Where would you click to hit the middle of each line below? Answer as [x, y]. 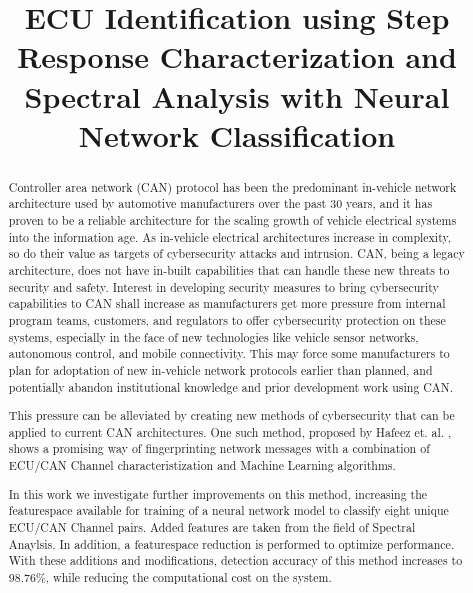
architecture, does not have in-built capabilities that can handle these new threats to [229, 270]
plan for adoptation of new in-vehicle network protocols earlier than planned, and [220, 369]
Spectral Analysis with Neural [237, 95]
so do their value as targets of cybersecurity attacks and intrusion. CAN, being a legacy [236, 253]
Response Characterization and [237, 56]
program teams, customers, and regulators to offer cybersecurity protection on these [227, 319]
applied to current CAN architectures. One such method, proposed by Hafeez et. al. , [230, 431]
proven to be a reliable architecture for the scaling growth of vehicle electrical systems [232, 220]
